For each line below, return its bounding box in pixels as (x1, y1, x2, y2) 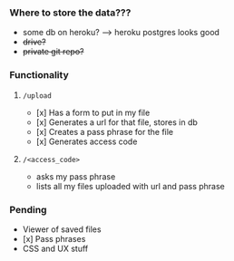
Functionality (9, 69, 70, 82)
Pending (9, 203, 47, 216)
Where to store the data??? (9, 6, 132, 19)
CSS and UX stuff (22, 243, 89, 254)
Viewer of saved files (22, 224, 102, 235)
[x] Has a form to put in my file (35, 107, 151, 118)
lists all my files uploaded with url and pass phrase (35, 180, 225, 191)
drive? (22, 36, 47, 47)
